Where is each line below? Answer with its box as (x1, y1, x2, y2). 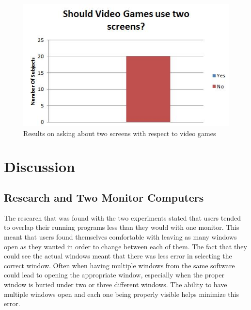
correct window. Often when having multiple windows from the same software (4, 260, 235, 270)
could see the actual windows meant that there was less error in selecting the (4, 251, 232, 261)
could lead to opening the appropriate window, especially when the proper (4, 270, 224, 280)
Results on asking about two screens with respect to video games (23, 128, 216, 138)
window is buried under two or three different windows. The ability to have (4, 279, 227, 289)
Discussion (4, 156, 75, 176)
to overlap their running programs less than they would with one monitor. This (4, 222, 239, 232)
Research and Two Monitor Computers (4, 190, 204, 205)
